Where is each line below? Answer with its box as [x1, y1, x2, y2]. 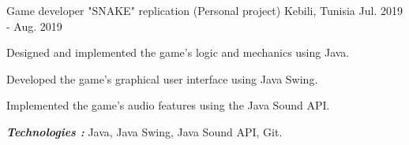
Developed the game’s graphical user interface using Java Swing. [6, 70, 318, 87]
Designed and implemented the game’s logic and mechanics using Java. [6, 44, 350, 61]
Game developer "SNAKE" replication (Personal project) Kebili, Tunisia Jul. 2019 [6, 2, 403, 18]
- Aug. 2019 [6, 17, 62, 34]
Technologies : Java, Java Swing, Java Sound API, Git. [6, 123, 283, 139]
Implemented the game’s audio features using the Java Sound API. [6, 97, 330, 113]
